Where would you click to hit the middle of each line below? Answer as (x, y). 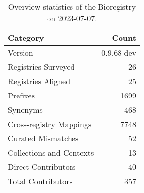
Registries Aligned (39, 81)
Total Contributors (40, 181)
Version (21, 52)
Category (26, 38)
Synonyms (25, 110)
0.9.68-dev (119, 52)
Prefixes (22, 95)
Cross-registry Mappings (50, 124)
